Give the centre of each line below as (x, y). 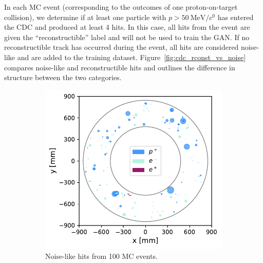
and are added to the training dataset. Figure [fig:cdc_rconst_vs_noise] (131, 57)
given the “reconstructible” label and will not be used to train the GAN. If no (127, 37)
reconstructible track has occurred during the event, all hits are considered (121, 47)
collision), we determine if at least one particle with (85, 17)
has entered (236, 17)
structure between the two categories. (63, 77)
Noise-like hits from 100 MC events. (101, 256)
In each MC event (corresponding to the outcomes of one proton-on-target (121, 7)
